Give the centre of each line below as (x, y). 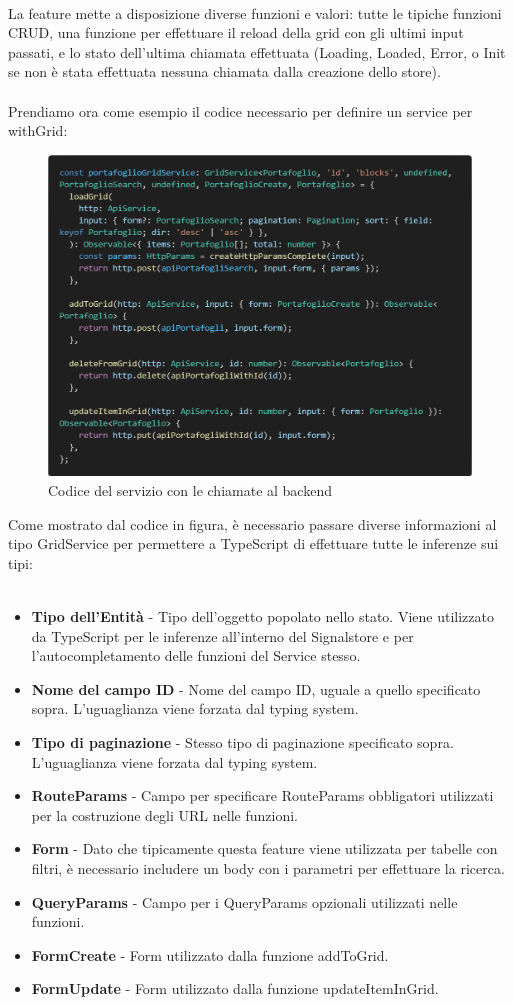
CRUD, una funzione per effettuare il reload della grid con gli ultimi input (236, 32)
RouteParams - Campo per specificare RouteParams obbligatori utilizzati (262, 795)
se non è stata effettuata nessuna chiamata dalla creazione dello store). (224, 71)
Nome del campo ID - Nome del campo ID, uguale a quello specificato (256, 688)
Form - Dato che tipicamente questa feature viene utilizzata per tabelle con (264, 848)
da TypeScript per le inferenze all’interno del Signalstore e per (222, 635)
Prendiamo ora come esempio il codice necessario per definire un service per (240, 110)
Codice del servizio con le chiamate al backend (190, 490)
